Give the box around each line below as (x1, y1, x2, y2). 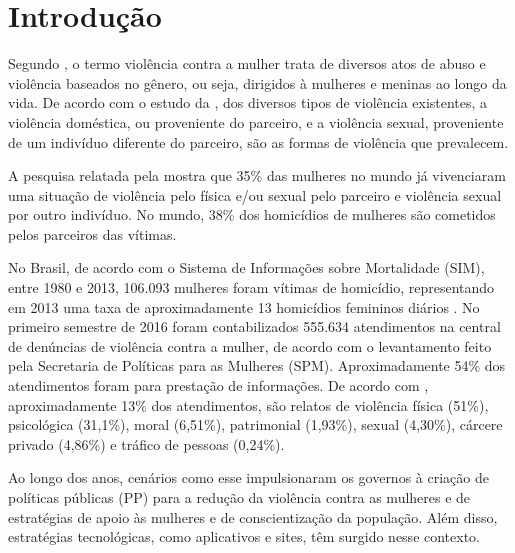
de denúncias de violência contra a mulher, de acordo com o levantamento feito (8, 335, 492, 356)
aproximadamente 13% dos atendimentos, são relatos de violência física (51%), (8, 394, 489, 415)
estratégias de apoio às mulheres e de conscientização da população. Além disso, (8, 506, 498, 527)
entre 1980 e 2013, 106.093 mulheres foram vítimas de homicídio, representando (8, 277, 495, 298)
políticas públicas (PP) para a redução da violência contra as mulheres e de (8, 487, 471, 507)
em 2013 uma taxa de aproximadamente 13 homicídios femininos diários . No (8, 296, 480, 317)
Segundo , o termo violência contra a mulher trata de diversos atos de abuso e (8, 53, 486, 74)
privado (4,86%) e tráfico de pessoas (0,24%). (8, 433, 285, 454)
